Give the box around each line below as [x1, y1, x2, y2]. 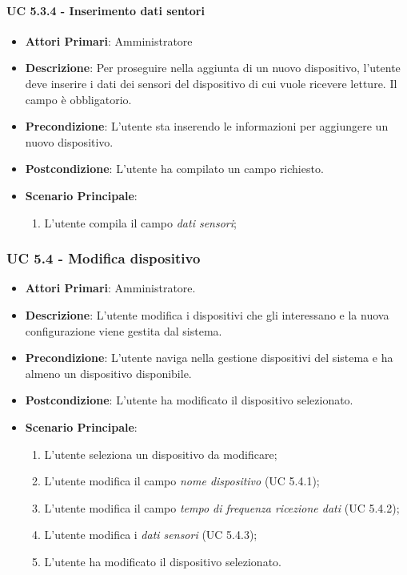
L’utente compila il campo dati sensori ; [44, 214, 237, 231]
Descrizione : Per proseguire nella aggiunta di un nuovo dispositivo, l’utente [25, 59, 401, 76]
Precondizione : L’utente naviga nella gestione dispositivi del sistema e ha [25, 349, 393, 366]
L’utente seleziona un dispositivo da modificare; [44, 445, 277, 462]
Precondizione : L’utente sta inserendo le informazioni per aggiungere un [25, 118, 389, 135]
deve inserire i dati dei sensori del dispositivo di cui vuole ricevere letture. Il [25, 74, 397, 91]
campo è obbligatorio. [25, 90, 132, 107]
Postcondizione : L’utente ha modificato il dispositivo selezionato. [25, 392, 353, 408]
